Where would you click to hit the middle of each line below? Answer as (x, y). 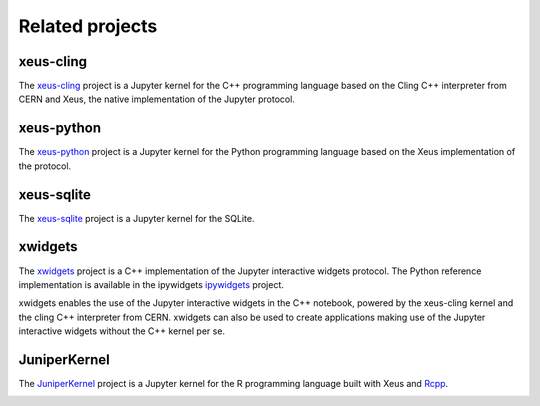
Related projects (88, 26)
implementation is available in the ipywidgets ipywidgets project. (151, 284)
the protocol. (45, 166)
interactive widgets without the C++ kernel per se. (121, 331)
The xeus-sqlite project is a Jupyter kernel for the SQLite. (136, 218)
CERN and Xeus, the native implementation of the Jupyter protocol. (156, 99)
